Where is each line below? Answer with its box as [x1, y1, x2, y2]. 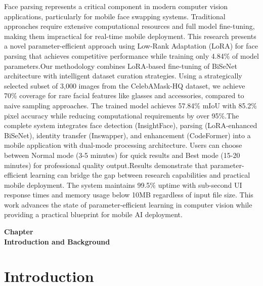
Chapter [4, 226, 33, 237]
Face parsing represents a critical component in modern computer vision [4, 1, 228, 11]
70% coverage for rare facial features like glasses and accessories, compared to [4, 90, 244, 101]
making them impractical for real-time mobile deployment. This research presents [4, 30, 256, 41]
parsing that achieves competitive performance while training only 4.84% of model [4, 50, 259, 61]
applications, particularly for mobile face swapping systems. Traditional [4, 11, 226, 21]
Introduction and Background [4, 236, 110, 247]
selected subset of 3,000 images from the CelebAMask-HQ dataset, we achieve [4, 80, 245, 91]
